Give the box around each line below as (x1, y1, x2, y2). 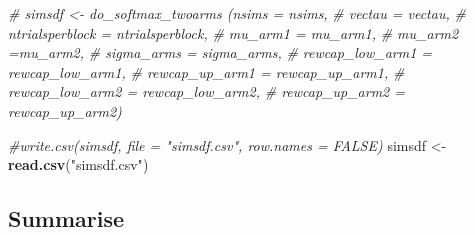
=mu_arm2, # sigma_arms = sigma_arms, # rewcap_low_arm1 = (8, 42, 433, 63)
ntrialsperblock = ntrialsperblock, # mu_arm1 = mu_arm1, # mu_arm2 (8, 22, 459, 43)
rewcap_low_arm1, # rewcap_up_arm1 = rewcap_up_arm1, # (8, 61, 405, 82)
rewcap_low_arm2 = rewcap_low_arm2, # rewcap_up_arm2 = (8, 81, 405, 102)
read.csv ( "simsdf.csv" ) (8, 154, 149, 175)
